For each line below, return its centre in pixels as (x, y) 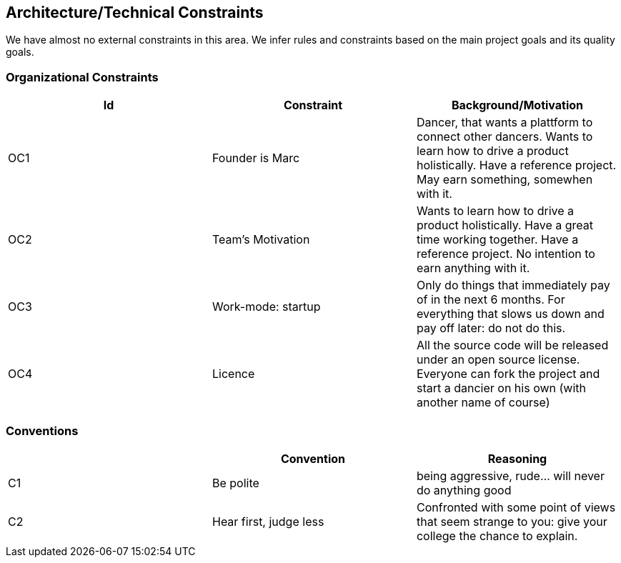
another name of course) (483, 403)
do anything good (464, 490)
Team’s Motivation (261, 240)
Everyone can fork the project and (508, 374)
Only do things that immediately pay (513, 285)
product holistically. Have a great (505, 225)
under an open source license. (498, 360)
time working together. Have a (497, 240)
